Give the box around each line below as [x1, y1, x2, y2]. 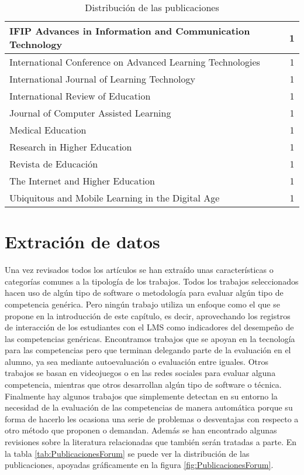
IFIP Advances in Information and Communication [9, 24, 250, 37]
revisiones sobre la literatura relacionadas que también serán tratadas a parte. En [5, 436, 297, 448]
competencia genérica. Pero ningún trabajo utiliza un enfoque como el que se [5, 298, 280, 310]
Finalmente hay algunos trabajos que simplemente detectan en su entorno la [5, 389, 278, 402]
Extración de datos [5, 230, 160, 254]
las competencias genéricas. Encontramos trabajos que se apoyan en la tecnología [5, 332, 295, 344]
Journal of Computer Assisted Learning [9, 106, 171, 119]
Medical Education [9, 123, 87, 136]
